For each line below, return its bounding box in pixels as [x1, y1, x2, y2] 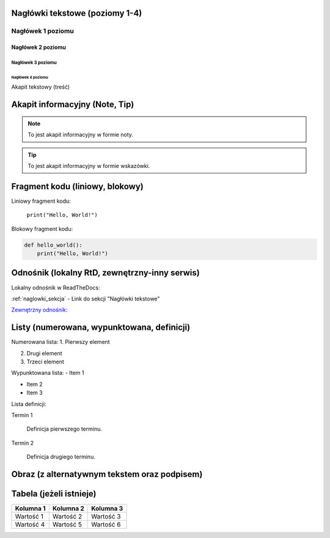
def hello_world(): [24, 241, 82, 249]
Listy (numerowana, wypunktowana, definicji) [11, 322, 191, 333]
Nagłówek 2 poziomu [11, 43, 67, 51]
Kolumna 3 [90, 504, 123, 513]
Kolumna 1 [15, 504, 46, 513]
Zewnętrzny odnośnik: [11, 306, 68, 314]
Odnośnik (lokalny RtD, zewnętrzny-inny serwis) [11, 267, 200, 278]
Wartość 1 [15, 512, 44, 521]
